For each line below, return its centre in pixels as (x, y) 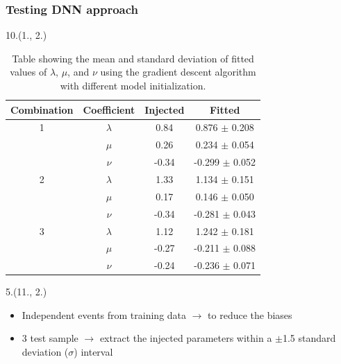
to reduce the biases (250, 314)
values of (28, 72)
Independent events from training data (104, 314)
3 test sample (50, 338)
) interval (93, 352)
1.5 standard (309, 338)
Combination (42, 109)
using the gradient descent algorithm (178, 72)
